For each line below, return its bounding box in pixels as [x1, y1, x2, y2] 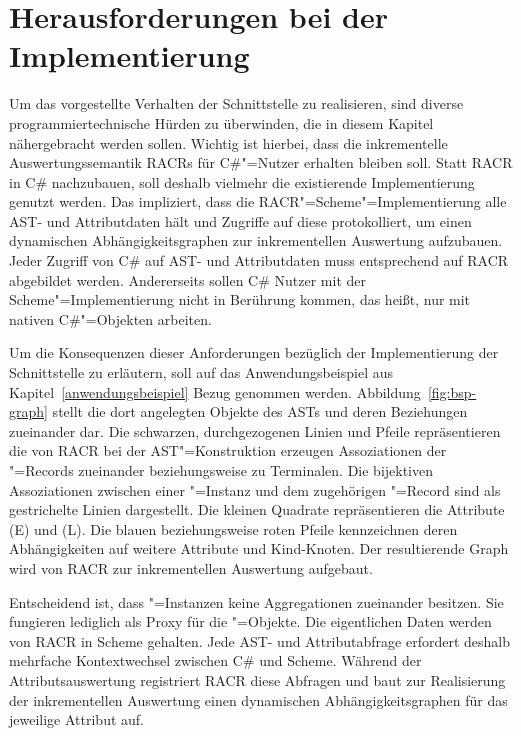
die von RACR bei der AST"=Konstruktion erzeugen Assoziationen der [9, 440, 447, 461]
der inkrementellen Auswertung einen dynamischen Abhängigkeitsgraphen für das [9, 689, 508, 710]
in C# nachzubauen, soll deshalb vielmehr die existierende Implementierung [9, 171, 475, 192]
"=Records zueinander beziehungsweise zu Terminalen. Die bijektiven [9, 460, 434, 480]
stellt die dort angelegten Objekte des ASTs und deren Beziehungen [52, 401, 468, 422]
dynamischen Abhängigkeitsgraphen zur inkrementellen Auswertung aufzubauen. [9, 230, 503, 251]
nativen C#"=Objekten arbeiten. [9, 308, 212, 329]
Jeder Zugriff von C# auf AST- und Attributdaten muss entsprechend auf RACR [9, 250, 509, 271]
